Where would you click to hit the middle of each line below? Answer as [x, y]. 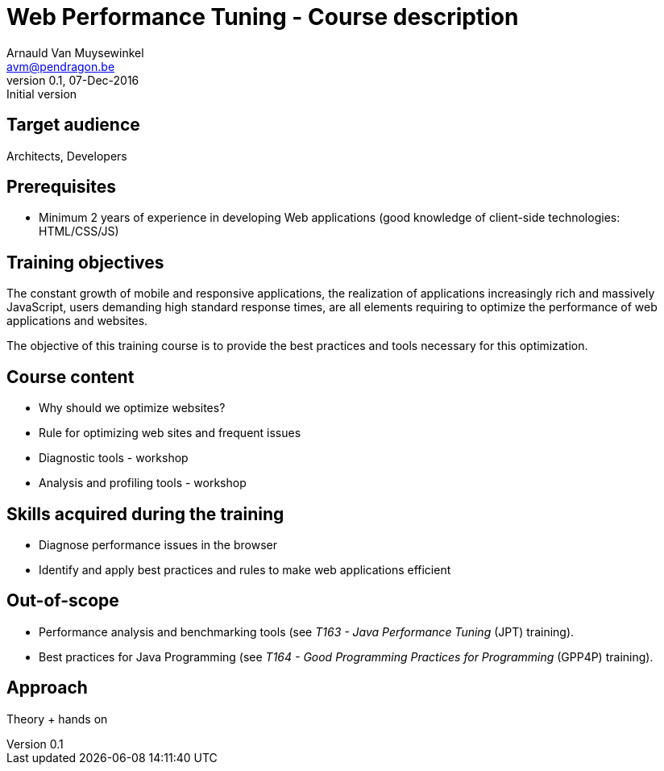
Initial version [42, 94]
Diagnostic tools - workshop [114, 458]
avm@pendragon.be [61, 66]
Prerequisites [61, 187]
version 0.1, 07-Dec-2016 [73, 80]
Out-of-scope [63, 601]
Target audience [73, 125]
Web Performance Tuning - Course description [263, 17]
